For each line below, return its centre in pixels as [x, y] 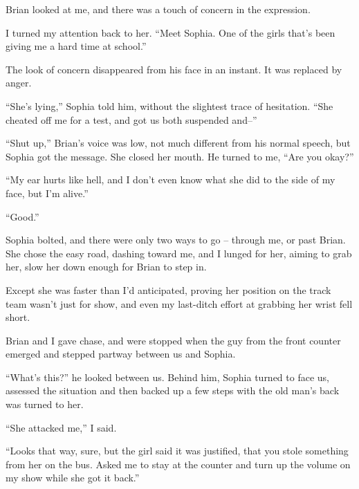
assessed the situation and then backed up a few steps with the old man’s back [173, 390]
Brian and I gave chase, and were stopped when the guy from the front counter [173, 340]
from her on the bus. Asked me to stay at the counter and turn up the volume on [178, 464]
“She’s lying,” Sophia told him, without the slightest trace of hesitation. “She [169, 105]
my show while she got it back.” [73, 478]
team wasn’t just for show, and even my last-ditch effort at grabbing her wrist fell [179, 303]
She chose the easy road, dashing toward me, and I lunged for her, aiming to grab [179, 253]
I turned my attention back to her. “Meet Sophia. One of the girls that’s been [171, 32]
